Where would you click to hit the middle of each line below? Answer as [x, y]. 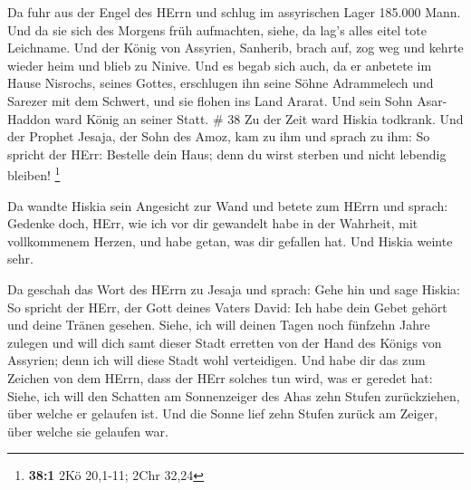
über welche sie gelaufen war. [88, 431]
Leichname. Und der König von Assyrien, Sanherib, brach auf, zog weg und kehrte [235, 48]
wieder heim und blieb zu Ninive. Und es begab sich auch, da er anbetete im [220, 65]
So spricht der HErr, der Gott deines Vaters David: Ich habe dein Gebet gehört [227, 307]
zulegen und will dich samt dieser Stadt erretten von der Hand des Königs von [225, 342]
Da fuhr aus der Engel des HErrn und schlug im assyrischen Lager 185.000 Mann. [234, 12]
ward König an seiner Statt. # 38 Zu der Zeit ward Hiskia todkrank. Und [259, 118]
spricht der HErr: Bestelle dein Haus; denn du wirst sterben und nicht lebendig [227, 154]
